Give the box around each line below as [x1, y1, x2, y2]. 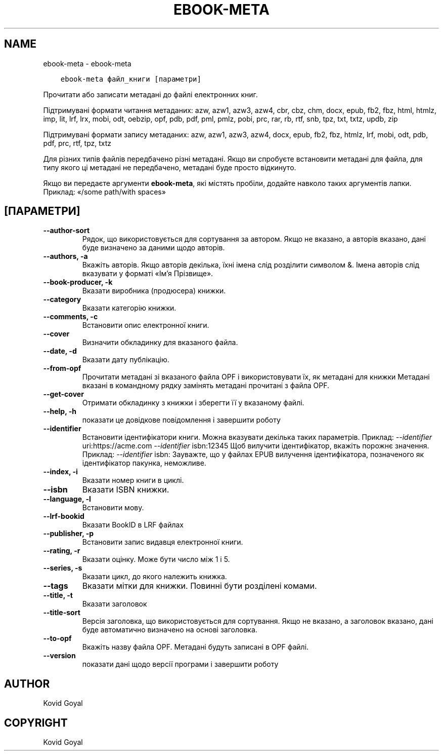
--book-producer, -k [43, 278, 113, 287]
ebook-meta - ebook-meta [43, 59, 131, 68]
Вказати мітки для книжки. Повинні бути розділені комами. [82, 581, 317, 591]
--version [43, 651, 76, 660]
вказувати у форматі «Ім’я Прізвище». [82, 269, 213, 278]
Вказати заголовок [82, 599, 147, 609]
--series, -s [43, 563, 82, 573]
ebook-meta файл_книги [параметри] [60, 74, 201, 83]
